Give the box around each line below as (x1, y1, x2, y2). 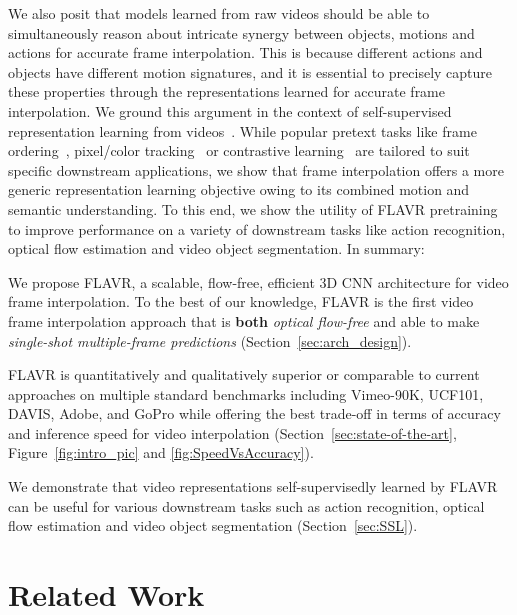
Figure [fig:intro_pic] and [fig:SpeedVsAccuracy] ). (8, 442, 314, 463)
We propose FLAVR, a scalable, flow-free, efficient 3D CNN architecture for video (8, 271, 509, 292)
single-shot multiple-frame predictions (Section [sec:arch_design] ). (8, 330, 412, 351)
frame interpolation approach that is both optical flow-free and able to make (8, 310, 480, 331)
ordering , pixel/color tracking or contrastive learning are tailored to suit (8, 140, 470, 161)
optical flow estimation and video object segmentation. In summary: (8, 238, 425, 259)
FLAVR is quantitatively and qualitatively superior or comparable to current (8, 364, 480, 385)
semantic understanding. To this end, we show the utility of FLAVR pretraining (8, 198, 498, 219)
